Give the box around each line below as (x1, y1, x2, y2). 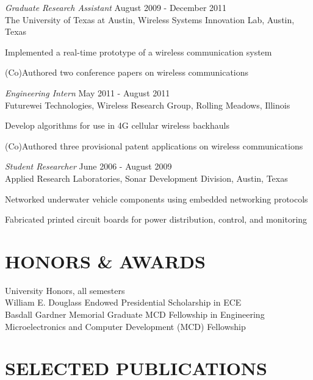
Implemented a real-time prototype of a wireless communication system (5, 45, 272, 58)
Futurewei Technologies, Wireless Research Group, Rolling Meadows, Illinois (5, 98, 290, 111)
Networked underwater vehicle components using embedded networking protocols (5, 192, 308, 205)
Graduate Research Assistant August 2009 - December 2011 (5, 1, 227, 13)
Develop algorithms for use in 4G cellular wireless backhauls (5, 119, 229, 132)
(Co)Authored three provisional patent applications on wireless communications (5, 139, 303, 152)
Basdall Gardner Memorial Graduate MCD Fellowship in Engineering (5, 308, 265, 321)
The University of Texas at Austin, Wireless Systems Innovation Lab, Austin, (5, 13, 295, 26)
